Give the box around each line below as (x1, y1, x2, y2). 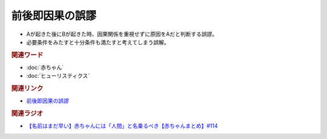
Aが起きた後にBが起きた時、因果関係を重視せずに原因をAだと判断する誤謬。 (26, 30, 218, 38)
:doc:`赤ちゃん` (26, 64, 64, 71)
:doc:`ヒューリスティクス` (26, 72, 90, 80)
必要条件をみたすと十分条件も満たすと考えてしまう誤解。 (26, 38, 170, 46)
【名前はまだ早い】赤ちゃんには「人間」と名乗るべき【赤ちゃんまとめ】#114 (26, 122, 218, 130)
